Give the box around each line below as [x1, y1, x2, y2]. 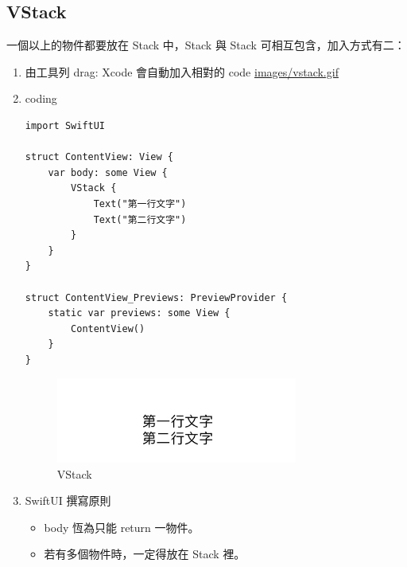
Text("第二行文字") [93, 213, 187, 225]
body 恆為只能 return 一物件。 [44, 518, 200, 535]
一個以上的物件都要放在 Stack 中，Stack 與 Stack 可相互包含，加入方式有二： [6, 37, 405, 53]
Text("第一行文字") [93, 197, 187, 209]
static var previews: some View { [48, 307, 231, 319]
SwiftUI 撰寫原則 [25, 492, 111, 509]
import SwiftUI [25, 119, 106, 131]
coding [25, 90, 57, 107]
